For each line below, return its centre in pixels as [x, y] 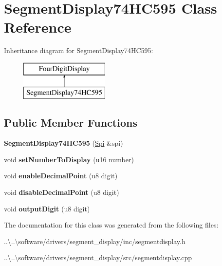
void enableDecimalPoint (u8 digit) [61, 176]
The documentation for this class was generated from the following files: [111, 225]
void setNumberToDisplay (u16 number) [69, 159]
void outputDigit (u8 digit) [47, 208]
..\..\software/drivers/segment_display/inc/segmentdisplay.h [95, 241]
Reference [38, 27]
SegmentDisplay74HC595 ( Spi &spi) [64, 143]
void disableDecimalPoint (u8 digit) [62, 192]
